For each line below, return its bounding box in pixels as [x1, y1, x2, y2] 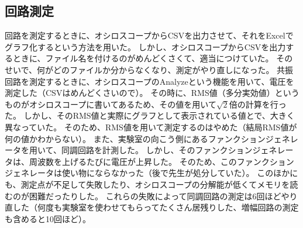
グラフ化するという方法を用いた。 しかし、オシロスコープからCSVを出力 [5, 40, 286, 53]
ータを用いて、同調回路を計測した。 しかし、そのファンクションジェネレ [5, 144, 285, 156]
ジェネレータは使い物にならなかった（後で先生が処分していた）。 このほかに [5, 167, 298, 179]
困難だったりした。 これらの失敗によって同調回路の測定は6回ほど [29, 189, 281, 202]
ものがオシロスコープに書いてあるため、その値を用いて [5, 98, 216, 110]
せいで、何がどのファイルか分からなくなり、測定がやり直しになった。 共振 [5, 63, 294, 75]
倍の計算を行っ [229, 98, 287, 110]
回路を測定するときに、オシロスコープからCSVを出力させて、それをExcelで [5, 29, 294, 42]
